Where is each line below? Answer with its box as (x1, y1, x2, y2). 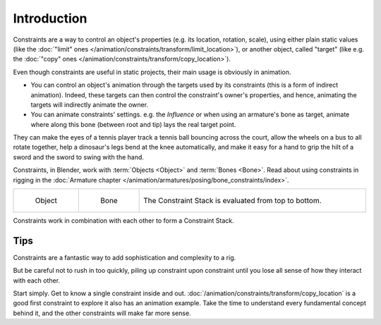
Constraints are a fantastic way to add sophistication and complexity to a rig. (13, 253, 236, 262)
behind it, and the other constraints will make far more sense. (13, 309, 191, 317)
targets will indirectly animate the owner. (30, 100, 148, 109)
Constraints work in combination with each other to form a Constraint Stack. (13, 216, 234, 225)
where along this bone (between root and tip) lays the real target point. (30, 120, 236, 128)
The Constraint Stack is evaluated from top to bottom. (143, 196, 322, 206)
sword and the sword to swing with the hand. (13, 152, 145, 161)
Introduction (13, 11, 87, 26)
